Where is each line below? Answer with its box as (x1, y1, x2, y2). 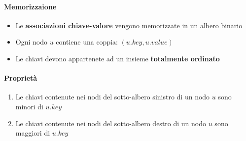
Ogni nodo (15, 37, 47, 47)
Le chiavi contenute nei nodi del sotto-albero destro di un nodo (15, 118, 207, 128)
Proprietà (4, 73, 37, 83)
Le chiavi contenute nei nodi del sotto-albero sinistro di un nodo (15, 92, 210, 102)
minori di (15, 101, 43, 111)
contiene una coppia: (56, 37, 118, 47)
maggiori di (15, 128, 50, 138)
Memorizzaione (4, 1, 57, 11)
